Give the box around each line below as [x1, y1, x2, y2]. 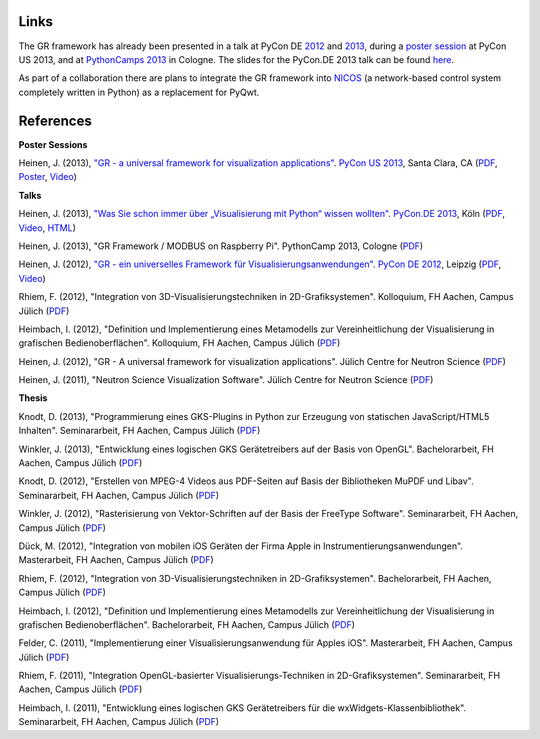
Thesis [18, 392, 48, 404]
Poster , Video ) [18, 171, 77, 183]
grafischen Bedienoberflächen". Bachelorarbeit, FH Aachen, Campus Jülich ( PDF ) [18, 618, 355, 630]
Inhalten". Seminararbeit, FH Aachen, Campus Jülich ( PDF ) [18, 425, 261, 437]
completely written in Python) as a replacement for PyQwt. [18, 86, 260, 98]
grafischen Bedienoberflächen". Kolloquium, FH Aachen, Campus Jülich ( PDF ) [18, 337, 341, 349]
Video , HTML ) [18, 221, 77, 234]
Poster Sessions [18, 138, 88, 150]
